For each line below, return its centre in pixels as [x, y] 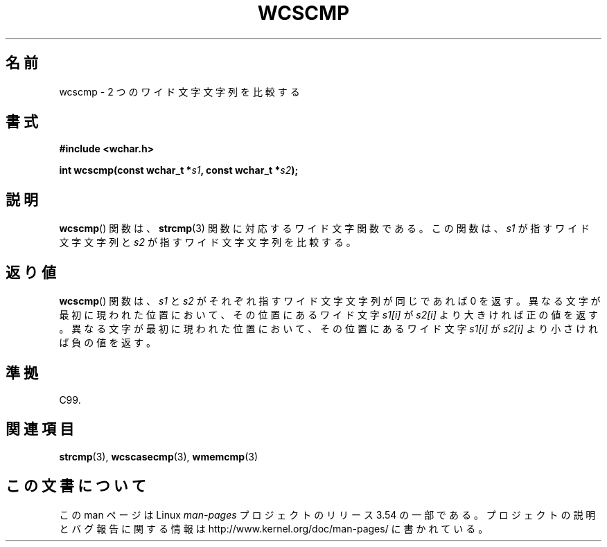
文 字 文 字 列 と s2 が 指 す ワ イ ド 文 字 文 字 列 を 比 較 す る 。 [208, 242]
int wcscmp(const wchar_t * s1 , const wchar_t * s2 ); [179, 170]
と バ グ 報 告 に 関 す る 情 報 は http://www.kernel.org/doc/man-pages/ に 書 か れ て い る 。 [274, 528]
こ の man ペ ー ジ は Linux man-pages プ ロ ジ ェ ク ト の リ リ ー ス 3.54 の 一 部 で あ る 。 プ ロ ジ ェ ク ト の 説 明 [327, 514]
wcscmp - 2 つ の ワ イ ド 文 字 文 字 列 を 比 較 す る [179, 91]
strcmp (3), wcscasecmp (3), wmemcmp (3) [159, 456]
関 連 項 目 [40, 429]
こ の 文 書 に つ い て [76, 486]
